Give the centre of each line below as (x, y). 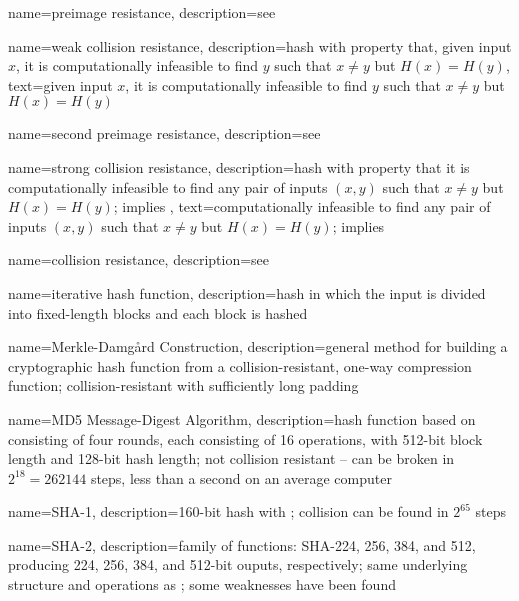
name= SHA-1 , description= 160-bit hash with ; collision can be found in (228, 511)
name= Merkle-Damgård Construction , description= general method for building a (258, 346)
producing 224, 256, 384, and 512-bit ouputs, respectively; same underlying (238, 564)
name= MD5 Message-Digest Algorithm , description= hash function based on (242, 418)
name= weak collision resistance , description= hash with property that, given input (260, 45)
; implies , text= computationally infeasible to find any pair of (302, 206)
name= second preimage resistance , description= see (164, 133)
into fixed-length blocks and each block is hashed (158, 312)
